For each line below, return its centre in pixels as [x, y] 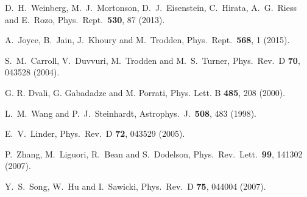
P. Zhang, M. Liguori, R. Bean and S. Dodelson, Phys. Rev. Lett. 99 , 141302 [154, 154]
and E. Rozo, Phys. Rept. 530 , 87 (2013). [85, 19]
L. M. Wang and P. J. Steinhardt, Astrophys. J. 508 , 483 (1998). [131, 113]
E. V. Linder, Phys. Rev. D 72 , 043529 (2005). [95, 133]
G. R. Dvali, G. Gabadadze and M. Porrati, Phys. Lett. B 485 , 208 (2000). [145, 92]
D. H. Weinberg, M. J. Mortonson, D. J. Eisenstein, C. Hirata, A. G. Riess [151, 7]
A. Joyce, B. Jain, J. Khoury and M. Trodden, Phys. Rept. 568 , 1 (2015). [147, 40]
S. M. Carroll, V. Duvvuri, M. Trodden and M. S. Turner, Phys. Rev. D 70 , [153, 60]
